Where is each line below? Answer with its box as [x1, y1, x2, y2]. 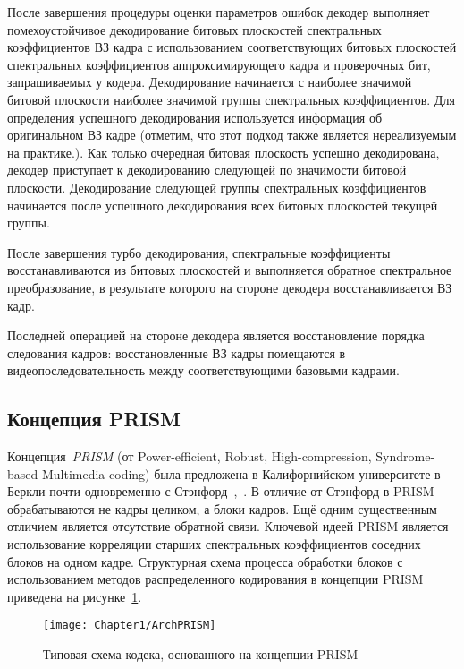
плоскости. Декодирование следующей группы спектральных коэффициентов [7, 177, 426, 196]
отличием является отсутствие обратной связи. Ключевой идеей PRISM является [7, 517, 449, 536]
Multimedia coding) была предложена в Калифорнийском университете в [41, 464, 441, 483]
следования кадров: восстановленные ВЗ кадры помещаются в [7, 343, 346, 362]
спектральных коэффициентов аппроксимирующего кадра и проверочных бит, [7, 55, 431, 73]
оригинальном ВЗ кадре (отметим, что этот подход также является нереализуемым [7, 125, 457, 144]
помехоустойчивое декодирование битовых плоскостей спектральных [7, 20, 382, 39]
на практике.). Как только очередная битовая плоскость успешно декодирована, [7, 142, 440, 161]
